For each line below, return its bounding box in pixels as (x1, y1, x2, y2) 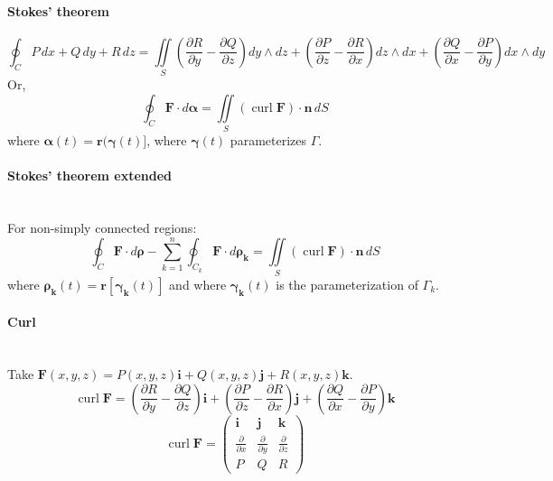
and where (169, 274, 227, 293)
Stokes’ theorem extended (7, 166, 173, 185)
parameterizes (230, 131, 307, 150)
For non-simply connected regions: (7, 218, 197, 237)
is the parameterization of (276, 274, 418, 293)
